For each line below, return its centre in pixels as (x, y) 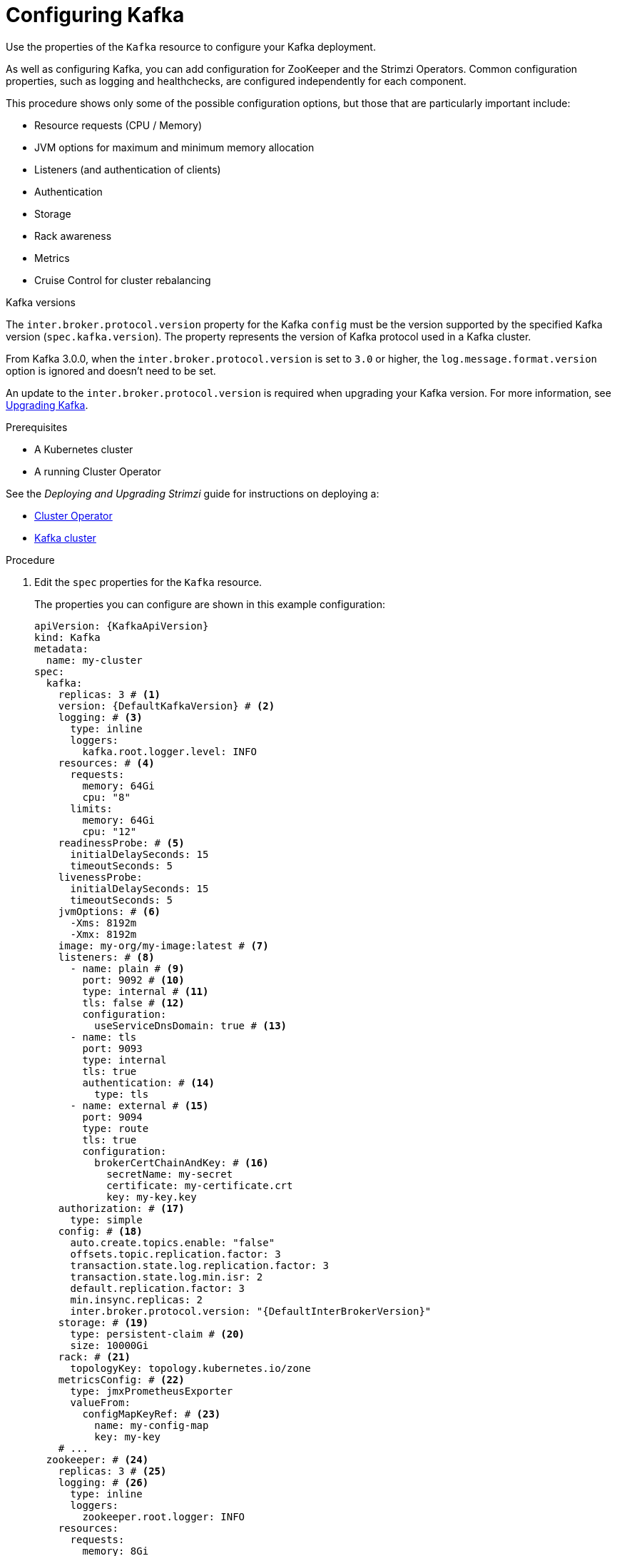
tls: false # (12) (133, 1002)
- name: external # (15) (139, 1105)
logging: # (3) (100, 717)
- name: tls (103, 1037)
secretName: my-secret (170, 1174)
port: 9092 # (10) (133, 980)
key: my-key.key (152, 1197)
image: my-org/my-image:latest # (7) (163, 945)
